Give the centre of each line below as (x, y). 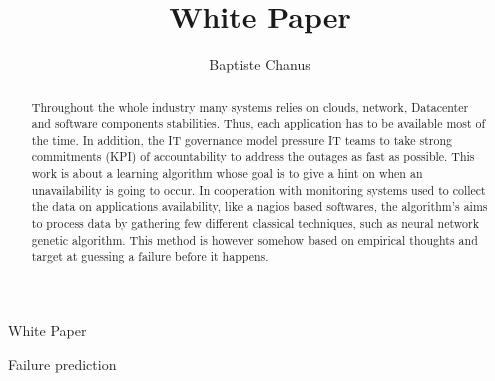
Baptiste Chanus (260, 64)
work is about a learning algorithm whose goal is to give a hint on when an (227, 173)
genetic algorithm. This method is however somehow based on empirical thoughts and (254, 239)
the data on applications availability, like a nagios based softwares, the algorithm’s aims (259, 206)
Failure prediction (62, 363)
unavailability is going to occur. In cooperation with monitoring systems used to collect (258, 189)
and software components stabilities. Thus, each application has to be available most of (258, 123)
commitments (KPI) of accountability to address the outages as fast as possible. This (253, 156)
